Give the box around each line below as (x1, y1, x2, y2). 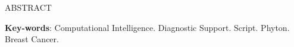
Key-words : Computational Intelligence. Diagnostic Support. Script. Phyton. (5, 21, 290, 33)
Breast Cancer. (5, 33, 59, 45)
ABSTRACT (5, 1, 52, 13)
